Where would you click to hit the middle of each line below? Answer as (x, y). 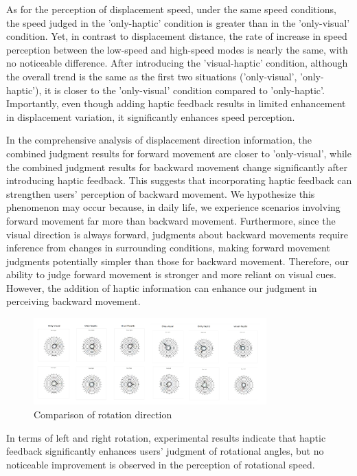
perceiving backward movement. (73, 301)
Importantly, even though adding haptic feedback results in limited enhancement (176, 103)
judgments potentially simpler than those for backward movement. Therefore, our (178, 261)
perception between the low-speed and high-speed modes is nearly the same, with (177, 49)
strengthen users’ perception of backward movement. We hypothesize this (161, 193)
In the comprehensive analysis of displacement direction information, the (159, 140)
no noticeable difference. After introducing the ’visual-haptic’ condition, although (177, 63)
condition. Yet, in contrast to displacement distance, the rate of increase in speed (177, 36)
